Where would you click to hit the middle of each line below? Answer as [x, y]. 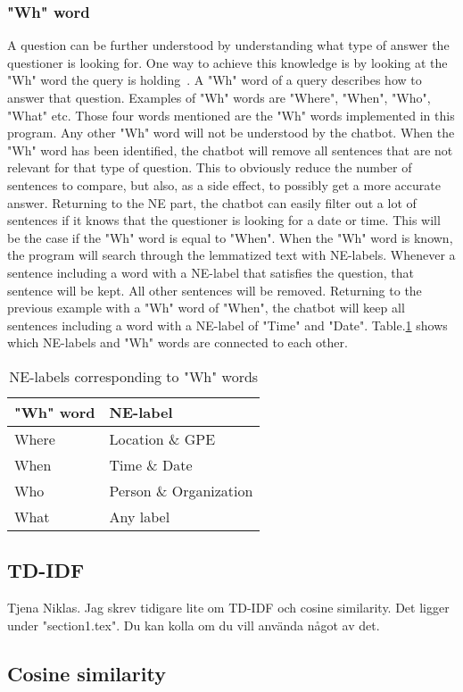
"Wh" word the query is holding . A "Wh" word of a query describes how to [215, 80]
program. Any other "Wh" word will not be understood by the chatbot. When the [231, 133]
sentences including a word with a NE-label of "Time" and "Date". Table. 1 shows [227, 325]
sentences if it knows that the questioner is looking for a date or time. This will [224, 220]
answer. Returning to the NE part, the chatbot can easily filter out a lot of [212, 202]
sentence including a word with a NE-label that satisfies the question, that [211, 272]
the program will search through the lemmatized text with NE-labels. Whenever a [231, 255]
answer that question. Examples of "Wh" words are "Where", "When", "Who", [219, 97]
